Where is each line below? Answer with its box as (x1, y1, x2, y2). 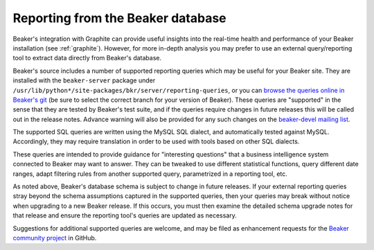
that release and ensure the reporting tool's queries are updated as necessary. (12, 211, 237, 220)
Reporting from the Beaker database (12, 10, 226, 26)
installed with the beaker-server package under (12, 76, 156, 84)
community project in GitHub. (12, 233, 97, 242)
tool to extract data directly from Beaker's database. (12, 54, 162, 62)
